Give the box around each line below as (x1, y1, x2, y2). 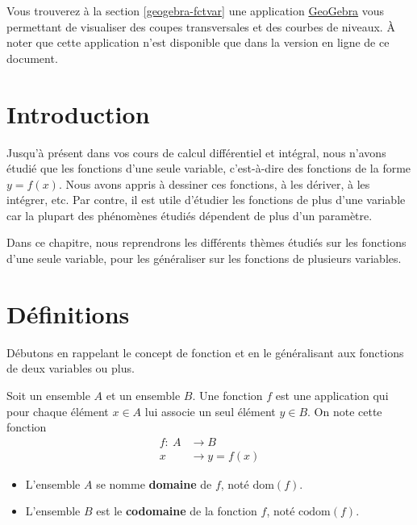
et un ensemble (106, 386, 181, 403)
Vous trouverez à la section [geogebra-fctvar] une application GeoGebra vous (6, 2, 385, 19)
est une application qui (275, 386, 389, 403)
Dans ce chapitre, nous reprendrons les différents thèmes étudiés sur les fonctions (6, 234, 407, 251)
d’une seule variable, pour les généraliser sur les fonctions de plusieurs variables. (6, 250, 402, 267)
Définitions (6, 297, 130, 330)
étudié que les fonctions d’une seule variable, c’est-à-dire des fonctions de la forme (6, 160, 411, 177)
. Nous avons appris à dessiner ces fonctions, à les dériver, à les (58, 175, 370, 192)
